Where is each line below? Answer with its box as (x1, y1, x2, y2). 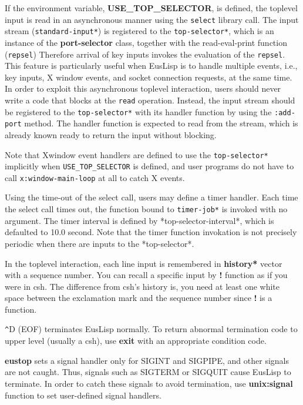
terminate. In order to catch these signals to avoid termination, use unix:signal (5, 377, 293, 389)
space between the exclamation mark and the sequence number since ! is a (5, 292, 272, 304)
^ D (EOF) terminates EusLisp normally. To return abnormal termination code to (5, 323, 298, 335)
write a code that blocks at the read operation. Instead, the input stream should (5, 93, 295, 106)
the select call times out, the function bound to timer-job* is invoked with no (5, 203, 288, 215)
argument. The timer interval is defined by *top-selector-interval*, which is (5, 214, 274, 226)
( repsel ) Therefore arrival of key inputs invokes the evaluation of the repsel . (5, 48, 285, 60)
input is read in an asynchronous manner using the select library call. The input (5, 13, 299, 25)
